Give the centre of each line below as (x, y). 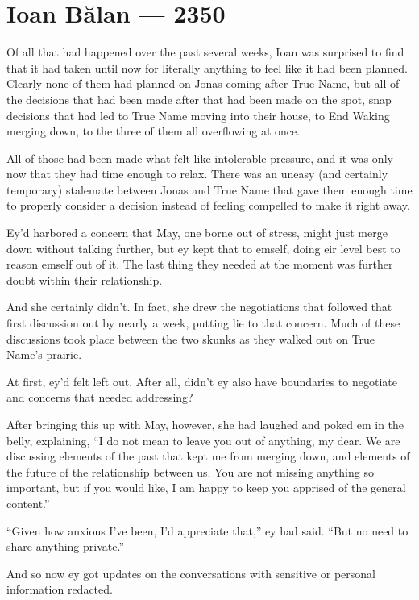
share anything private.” (66, 546)
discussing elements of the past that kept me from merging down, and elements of (208, 456)
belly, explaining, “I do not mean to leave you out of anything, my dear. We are (203, 440)
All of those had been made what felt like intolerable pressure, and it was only (200, 158)
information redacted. (60, 589)
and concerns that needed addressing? (100, 397)
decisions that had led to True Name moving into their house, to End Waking (198, 115)
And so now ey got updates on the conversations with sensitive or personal (191, 573)
